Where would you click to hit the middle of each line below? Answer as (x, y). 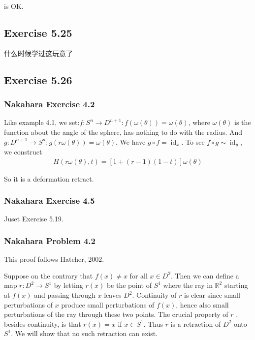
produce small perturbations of (108, 304)
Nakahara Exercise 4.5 (49, 201)
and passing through (65, 295)
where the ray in (188, 285)
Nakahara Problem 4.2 (50, 240)
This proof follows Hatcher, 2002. (54, 259)
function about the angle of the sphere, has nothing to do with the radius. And (123, 132)
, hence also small (202, 304)
